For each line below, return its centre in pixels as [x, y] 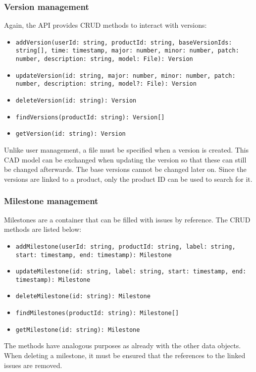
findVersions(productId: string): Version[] [90, 117]
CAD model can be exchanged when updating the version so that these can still [125, 159]
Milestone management [51, 201]
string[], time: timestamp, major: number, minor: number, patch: [127, 51]
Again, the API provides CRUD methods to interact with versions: [105, 25]
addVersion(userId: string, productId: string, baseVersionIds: [124, 42]
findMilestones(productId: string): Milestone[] [97, 313]
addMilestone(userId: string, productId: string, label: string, [126, 246]
